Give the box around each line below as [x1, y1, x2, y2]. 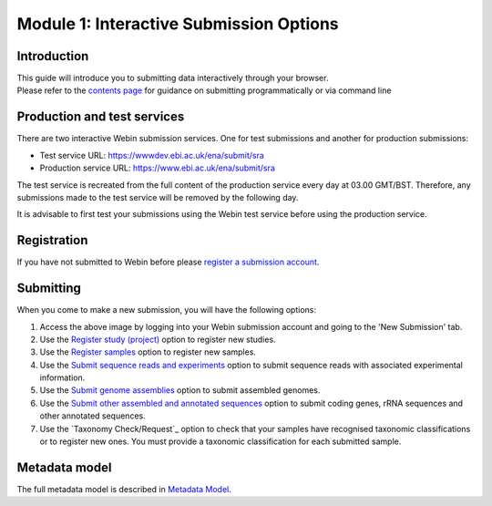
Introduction [16, 48, 89, 64]
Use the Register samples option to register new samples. [39, 346, 257, 357]
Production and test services [16, 109, 185, 125]
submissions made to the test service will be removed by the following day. [16, 191, 299, 202]
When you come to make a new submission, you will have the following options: [16, 305, 316, 315]
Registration [16, 232, 88, 248]
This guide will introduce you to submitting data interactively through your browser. [16, 73, 329, 84]
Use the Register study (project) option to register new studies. [39, 334, 277, 345]
